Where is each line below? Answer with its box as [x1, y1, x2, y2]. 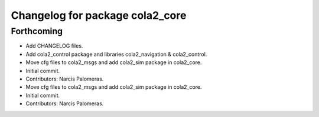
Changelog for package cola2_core [11, 9, 187, 22]
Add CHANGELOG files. [25, 42, 83, 49]
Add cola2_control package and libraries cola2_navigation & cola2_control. [25, 51, 207, 58]
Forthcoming [11, 26, 63, 36]
